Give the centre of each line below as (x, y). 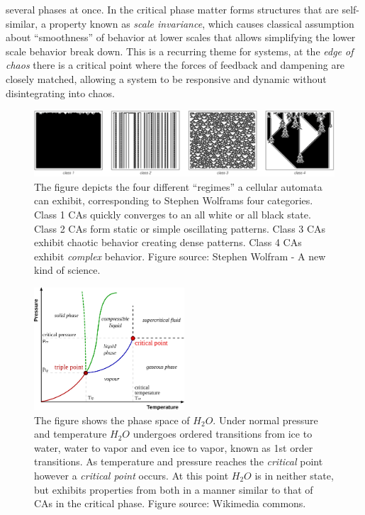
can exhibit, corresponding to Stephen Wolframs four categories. (174, 200)
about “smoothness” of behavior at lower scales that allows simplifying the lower (181, 37)
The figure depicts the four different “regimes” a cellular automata (178, 186)
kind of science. (67, 270)
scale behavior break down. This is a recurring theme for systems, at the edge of (180, 51)
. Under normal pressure (265, 420)
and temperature (71, 434)
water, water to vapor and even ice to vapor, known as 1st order (174, 447)
